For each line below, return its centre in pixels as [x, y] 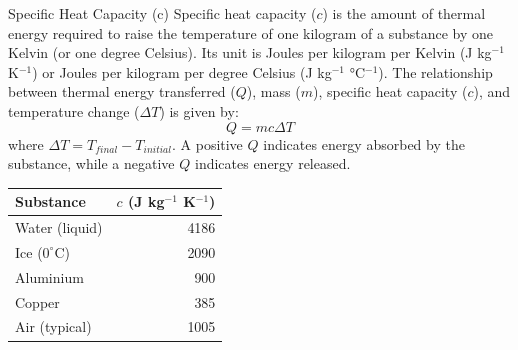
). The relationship [435, 71]
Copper [37, 301]
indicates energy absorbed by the [364, 143]
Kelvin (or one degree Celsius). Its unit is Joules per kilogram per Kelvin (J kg [250, 52]
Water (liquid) [59, 227]
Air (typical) [53, 326]
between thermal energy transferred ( [122, 91]
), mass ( [273, 91]
